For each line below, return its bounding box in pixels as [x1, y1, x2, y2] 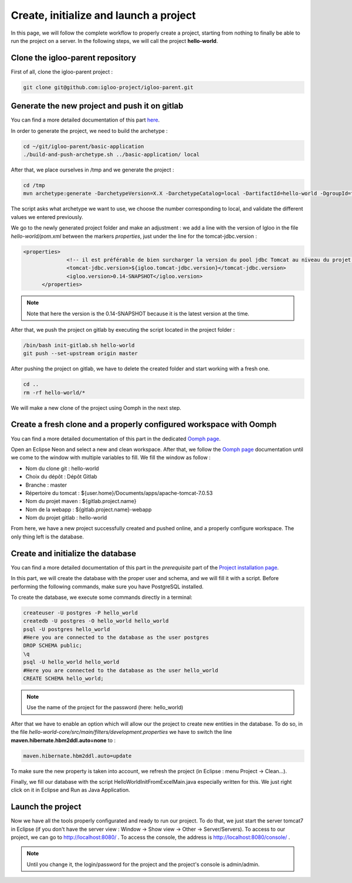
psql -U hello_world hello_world [23, 659, 120, 666]
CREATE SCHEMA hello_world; [23, 675, 104, 682]
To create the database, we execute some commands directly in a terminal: [11, 594, 193, 601]
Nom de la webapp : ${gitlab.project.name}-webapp [25, 505, 152, 513]
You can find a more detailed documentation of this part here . [11, 116, 160, 123]
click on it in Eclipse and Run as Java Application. [11, 787, 130, 794]
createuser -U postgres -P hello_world [23, 609, 138, 616]
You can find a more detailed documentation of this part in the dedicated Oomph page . [11, 435, 221, 442]
